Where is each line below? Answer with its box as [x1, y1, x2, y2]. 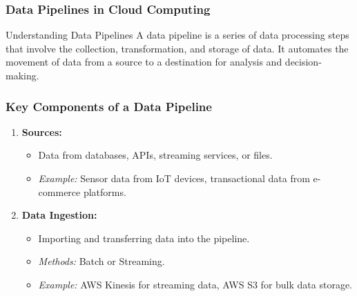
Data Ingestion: [21, 208, 97, 222]
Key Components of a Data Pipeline [6, 97, 212, 115]
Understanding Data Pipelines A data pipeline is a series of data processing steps [6, 28, 349, 42]
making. [6, 68, 39, 82]
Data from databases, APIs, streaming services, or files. [38, 148, 273, 162]
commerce [38, 184, 81, 199]
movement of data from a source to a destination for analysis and [6, 55, 282, 69]
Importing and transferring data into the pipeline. [38, 230, 250, 245]
